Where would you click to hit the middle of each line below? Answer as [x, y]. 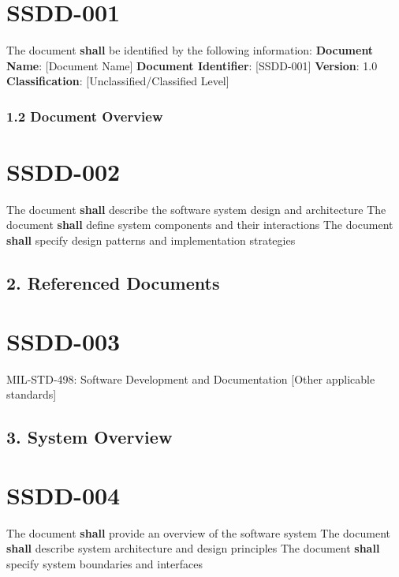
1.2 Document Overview [85, 116]
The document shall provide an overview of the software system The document [198, 532]
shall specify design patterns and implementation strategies [151, 240]
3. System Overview [89, 437]
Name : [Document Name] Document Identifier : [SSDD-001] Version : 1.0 [192, 65]
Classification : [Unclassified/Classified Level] [118, 81]
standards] [32, 394]
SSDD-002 [63, 171]
